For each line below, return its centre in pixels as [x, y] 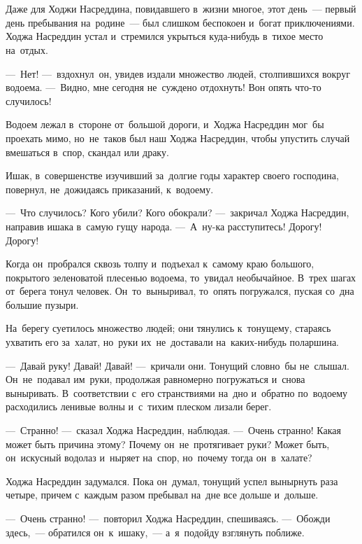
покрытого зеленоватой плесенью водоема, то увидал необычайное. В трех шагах [181, 277]
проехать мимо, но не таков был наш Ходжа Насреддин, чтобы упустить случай [178, 138]
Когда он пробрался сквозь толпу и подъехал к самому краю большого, [160, 264]
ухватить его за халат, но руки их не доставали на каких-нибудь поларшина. [172, 342]
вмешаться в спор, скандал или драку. [87, 152]
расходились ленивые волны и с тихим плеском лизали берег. [139, 406]
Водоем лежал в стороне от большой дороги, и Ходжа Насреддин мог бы [165, 124]
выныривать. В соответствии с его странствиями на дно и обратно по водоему [177, 392]
